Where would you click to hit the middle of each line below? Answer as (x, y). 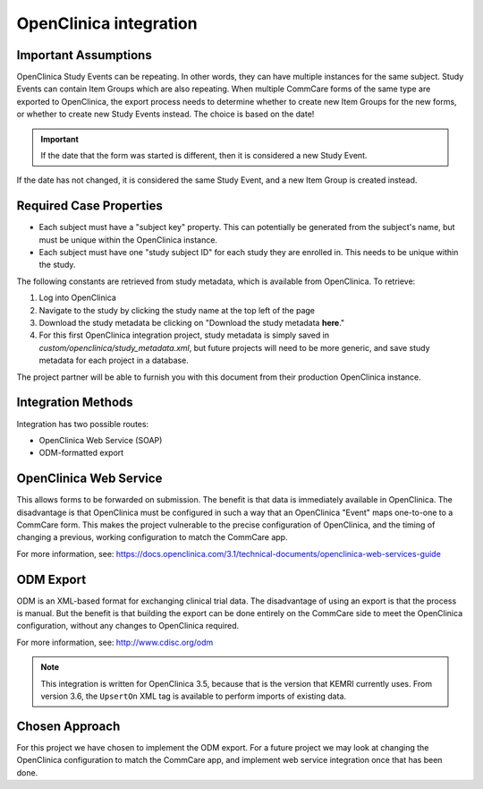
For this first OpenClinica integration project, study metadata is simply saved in (184, 335)
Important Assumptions (84, 55)
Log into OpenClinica (77, 298)
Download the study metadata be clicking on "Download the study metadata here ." (192, 323)
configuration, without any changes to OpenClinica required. (128, 626)
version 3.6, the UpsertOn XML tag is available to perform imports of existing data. (194, 696)
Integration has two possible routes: (83, 424)
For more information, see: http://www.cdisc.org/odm (115, 642)
